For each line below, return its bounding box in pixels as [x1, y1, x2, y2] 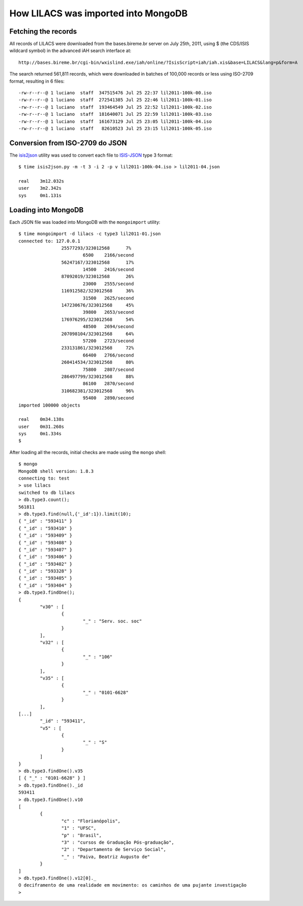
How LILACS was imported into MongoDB [9, 8, 188, 19]
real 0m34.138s [18, 416, 65, 422]
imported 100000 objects [18, 402, 80, 408]
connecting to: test [18, 475, 70, 482]
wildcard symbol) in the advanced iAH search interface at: [9, 47, 132, 54]
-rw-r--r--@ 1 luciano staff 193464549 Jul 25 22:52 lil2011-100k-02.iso [18, 104, 212, 110]
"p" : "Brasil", [61, 832, 102, 838]
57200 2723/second [82, 338, 134, 344]
